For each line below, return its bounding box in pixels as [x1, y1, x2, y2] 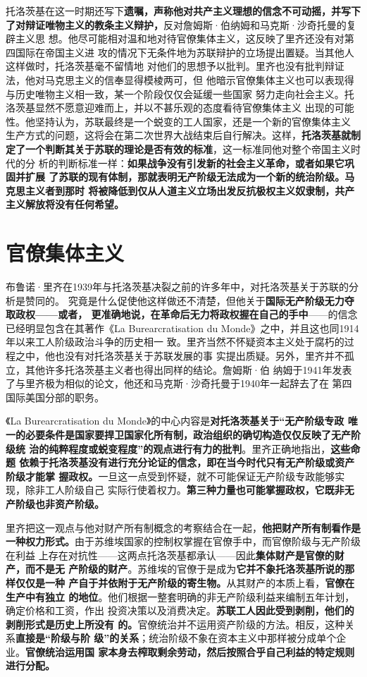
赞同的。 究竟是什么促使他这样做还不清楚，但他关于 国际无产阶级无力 [25, 293, 344, 307]
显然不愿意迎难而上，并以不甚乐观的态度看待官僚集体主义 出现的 [35, 100, 335, 115]
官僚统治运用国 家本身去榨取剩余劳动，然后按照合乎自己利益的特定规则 [25, 644, 355, 659]
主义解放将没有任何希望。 [6, 197, 124, 212]
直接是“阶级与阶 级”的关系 [15, 630, 139, 645]
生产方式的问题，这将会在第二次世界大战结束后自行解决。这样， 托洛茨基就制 [6, 128, 361, 142]
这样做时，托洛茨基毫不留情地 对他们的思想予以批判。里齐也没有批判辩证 [6, 59, 344, 73]
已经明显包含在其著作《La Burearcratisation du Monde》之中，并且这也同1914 [6, 320, 359, 335]
